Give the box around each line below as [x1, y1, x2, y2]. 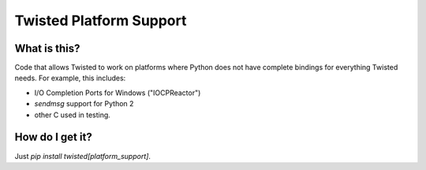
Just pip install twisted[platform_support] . [14, 151, 151, 161]
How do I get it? [14, 131, 92, 144]
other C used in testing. [34, 110, 110, 120]
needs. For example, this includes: [14, 73, 126, 83]
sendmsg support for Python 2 [34, 99, 134, 109]
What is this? [14, 42, 80, 55]
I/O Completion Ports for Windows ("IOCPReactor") [34, 87, 201, 98]
